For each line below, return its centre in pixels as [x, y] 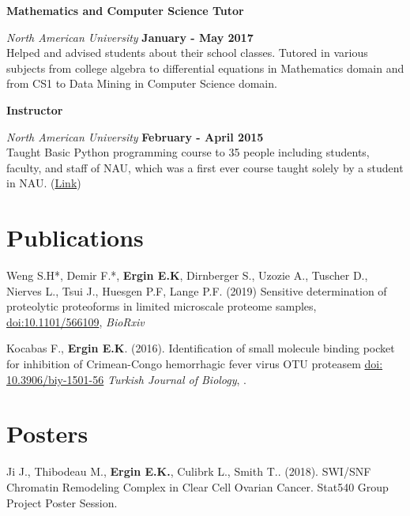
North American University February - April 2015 [135, 136]
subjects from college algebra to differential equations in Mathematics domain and [205, 68]
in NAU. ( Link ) [44, 183]
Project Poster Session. [62, 502]
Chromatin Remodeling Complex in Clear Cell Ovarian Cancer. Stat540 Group [197, 486]
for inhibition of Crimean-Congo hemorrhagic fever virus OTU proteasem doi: [195, 364]
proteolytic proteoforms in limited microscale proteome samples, [162, 306]
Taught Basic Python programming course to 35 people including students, [188, 152]
